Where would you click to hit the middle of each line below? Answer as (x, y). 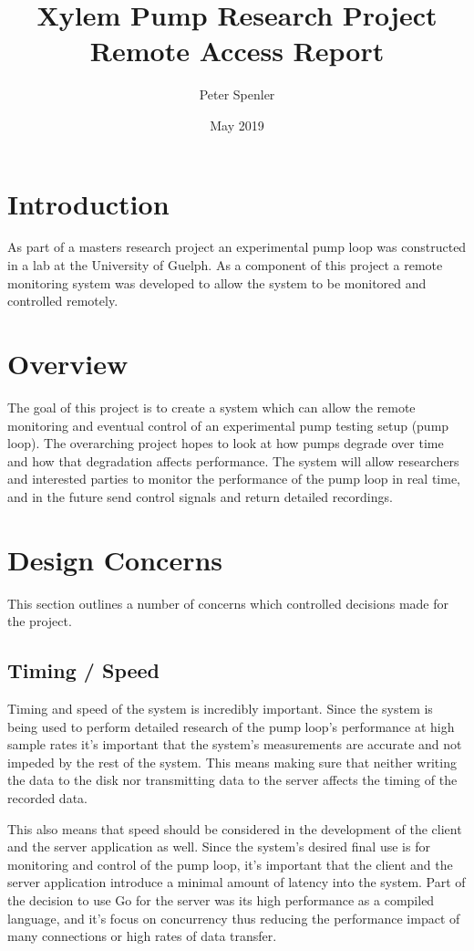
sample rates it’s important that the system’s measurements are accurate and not (235, 744)
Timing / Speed (84, 670)
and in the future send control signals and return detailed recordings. (200, 496)
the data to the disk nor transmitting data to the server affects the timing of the (232, 780)
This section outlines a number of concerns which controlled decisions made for (228, 603)
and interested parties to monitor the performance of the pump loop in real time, (234, 479)
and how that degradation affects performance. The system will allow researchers (233, 460)
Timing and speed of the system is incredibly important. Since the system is (220, 709)
